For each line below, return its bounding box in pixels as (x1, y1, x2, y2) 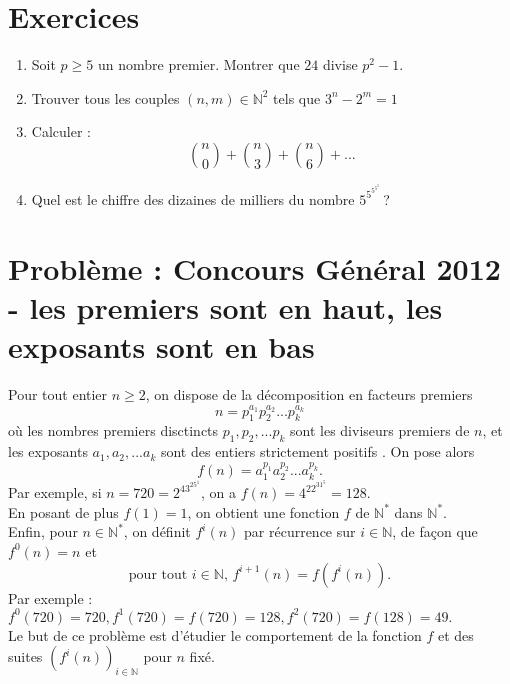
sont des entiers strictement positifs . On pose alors (160, 441, 475, 462)
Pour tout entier (8, 384, 108, 405)
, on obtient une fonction (187, 501, 340, 522)
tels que (273, 87, 321, 108)
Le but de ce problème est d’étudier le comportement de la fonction (8, 624, 422, 645)
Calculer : (31, 121, 91, 142)
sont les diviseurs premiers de (290, 420, 470, 441)
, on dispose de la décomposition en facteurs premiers (145, 384, 473, 405)
